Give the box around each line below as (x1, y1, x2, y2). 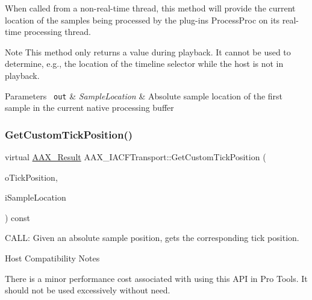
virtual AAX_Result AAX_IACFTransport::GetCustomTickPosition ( (5, 151, 266, 163)
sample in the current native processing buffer (5, 101, 174, 114)
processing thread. (23, 25, 91, 38)
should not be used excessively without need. (5, 284, 170, 296)
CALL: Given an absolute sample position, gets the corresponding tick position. (5, 231, 299, 244)
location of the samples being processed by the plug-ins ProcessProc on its (5, 13, 280, 26)
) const (5, 211, 31, 223)
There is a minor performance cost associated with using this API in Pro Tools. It (5, 272, 308, 284)
